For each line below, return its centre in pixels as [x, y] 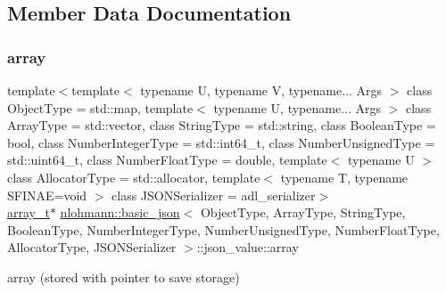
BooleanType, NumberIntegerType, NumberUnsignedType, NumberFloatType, [223, 229]
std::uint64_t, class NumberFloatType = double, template [167, 160]
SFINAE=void [47, 195]
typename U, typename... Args [297, 107]
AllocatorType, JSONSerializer [92, 247]
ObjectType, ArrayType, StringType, [303, 212]
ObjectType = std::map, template [100, 107]
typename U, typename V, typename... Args [261, 90]
